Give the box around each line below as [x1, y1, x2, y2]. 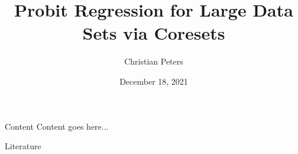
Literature [5, 140, 41, 152]
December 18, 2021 [119, 75, 188, 87]
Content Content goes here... [5, 120, 109, 132]
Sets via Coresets [82, 21, 225, 45]
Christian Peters [124, 55, 183, 68]
